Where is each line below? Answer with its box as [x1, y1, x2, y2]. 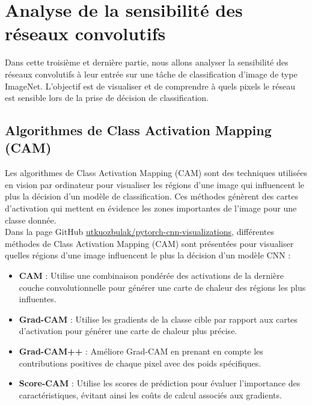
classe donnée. [5, 213, 57, 226]
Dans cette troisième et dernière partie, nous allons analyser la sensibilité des [5, 56, 289, 69]
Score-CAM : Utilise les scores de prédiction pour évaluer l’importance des [19, 377, 301, 389]
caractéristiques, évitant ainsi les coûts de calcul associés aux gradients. [19, 388, 282, 401]
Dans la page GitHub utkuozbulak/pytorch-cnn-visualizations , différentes [5, 225, 274, 238]
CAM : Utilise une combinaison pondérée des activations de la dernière [19, 269, 284, 282]
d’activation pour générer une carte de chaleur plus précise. [19, 324, 237, 337]
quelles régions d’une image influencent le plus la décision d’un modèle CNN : [5, 249, 291, 261]
